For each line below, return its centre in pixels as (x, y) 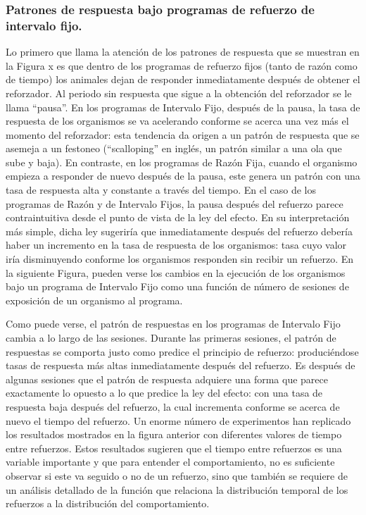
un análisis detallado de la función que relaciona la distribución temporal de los (177, 489)
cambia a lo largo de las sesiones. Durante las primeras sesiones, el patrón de (171, 338)
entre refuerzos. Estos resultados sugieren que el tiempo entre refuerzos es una (174, 448)
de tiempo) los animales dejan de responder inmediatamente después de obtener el (183, 79)
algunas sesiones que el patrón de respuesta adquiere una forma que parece (167, 379)
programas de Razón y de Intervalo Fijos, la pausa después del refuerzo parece (175, 203)
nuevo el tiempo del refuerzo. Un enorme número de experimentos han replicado (178, 420)
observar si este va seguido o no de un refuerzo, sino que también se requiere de (177, 475)
